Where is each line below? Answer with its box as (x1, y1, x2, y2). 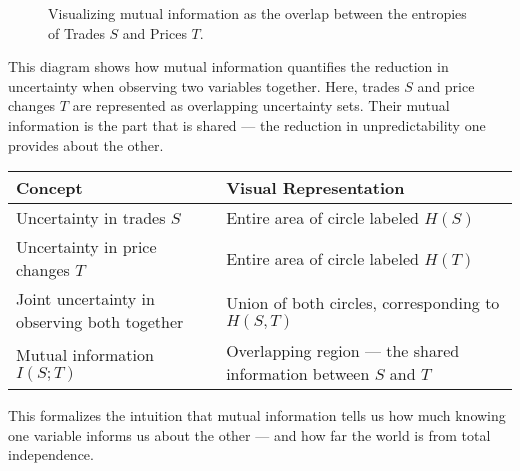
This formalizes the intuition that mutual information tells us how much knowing (8, 405, 506, 426)
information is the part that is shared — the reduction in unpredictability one (8, 114, 486, 135)
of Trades (48, 22, 105, 43)
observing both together (16, 310, 184, 334)
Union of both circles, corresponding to (226, 290, 500, 314)
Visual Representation (226, 176, 405, 200)
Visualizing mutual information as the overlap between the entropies (48, 3, 467, 23)
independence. (8, 444, 94, 465)
